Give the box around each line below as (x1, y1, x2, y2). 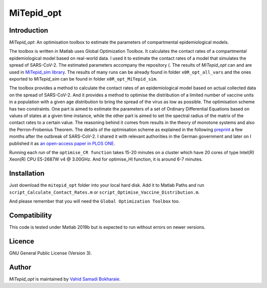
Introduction (9, 26, 48, 35)
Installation (9, 169, 44, 178)
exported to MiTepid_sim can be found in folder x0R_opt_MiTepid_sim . (9, 76, 158, 82)
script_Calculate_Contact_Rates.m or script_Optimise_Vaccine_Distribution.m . (9, 189, 200, 195)
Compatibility (9, 211, 52, 219)
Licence (9, 237, 35, 246)
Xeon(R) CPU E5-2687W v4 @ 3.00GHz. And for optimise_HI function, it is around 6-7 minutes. (9, 156, 203, 163)
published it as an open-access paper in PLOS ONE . (9, 140, 116, 146)
